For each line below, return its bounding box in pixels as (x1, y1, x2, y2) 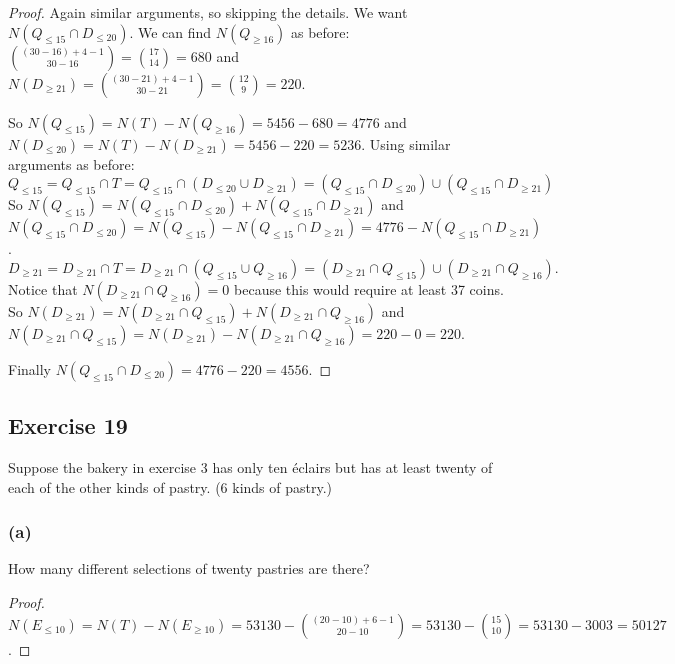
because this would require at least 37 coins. (234, 278, 504, 299)
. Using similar (361, 133, 451, 154)
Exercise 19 (8, 410, 128, 441)
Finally (8, 358, 51, 379)
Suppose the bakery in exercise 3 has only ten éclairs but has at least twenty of (8, 456, 493, 477)
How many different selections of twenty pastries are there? (8, 558, 370, 579)
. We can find (129, 21, 212, 42)
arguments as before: (8, 153, 135, 174)
